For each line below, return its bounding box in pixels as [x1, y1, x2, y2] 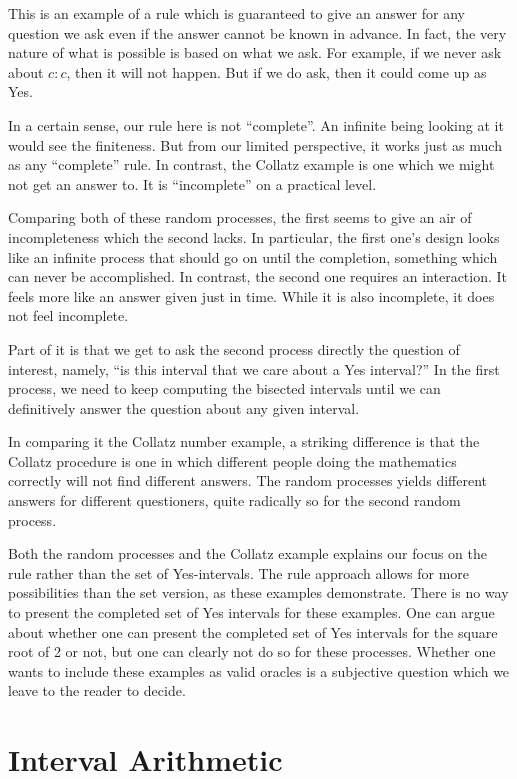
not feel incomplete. [8, 305, 129, 326]
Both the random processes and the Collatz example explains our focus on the [8, 543, 488, 564]
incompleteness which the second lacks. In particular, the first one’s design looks [8, 226, 500, 247]
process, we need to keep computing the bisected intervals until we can [8, 378, 441, 399]
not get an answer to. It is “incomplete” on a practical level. [8, 173, 377, 194]
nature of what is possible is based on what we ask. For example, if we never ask [8, 42, 502, 63]
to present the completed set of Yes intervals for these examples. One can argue [8, 602, 495, 623]
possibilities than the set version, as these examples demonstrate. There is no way [8, 582, 509, 603]
